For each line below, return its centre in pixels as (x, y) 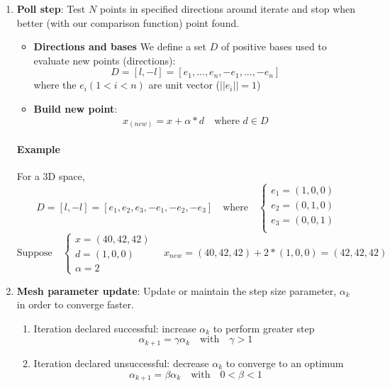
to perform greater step (264, 328)
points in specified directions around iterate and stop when (228, 9)
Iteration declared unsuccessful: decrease (121, 363)
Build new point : (76, 108)
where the (55, 85)
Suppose (34, 253)
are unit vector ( (184, 85)
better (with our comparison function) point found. (128, 22)
